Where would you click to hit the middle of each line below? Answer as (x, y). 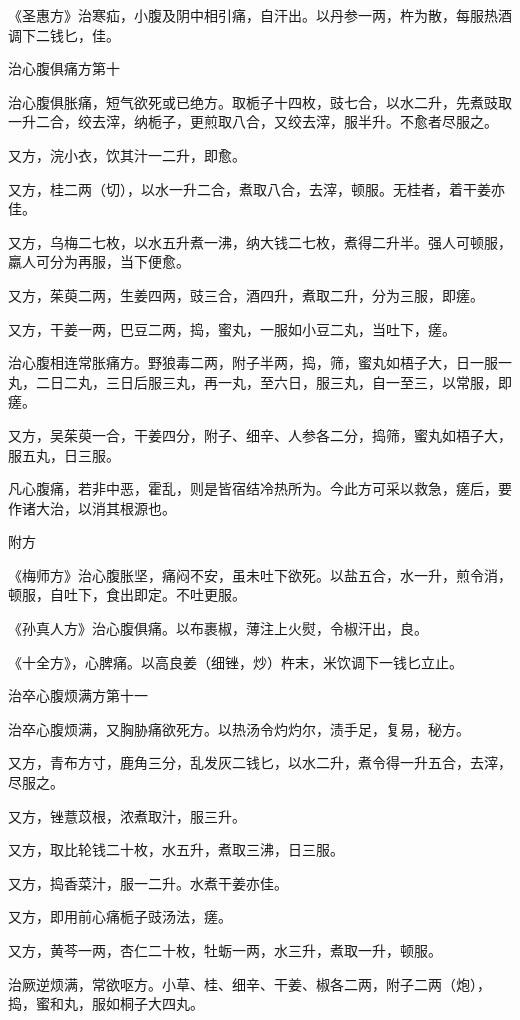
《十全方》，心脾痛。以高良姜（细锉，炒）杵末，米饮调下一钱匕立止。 (235, 661)
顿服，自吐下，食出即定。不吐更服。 (127, 594)
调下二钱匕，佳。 (64, 34)
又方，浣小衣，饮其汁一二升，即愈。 (127, 154)
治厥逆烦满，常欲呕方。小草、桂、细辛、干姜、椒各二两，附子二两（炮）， (249, 983)
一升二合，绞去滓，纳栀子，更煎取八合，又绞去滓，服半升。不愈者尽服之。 (253, 121)
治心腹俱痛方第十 (64, 68)
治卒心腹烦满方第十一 (78, 695)
